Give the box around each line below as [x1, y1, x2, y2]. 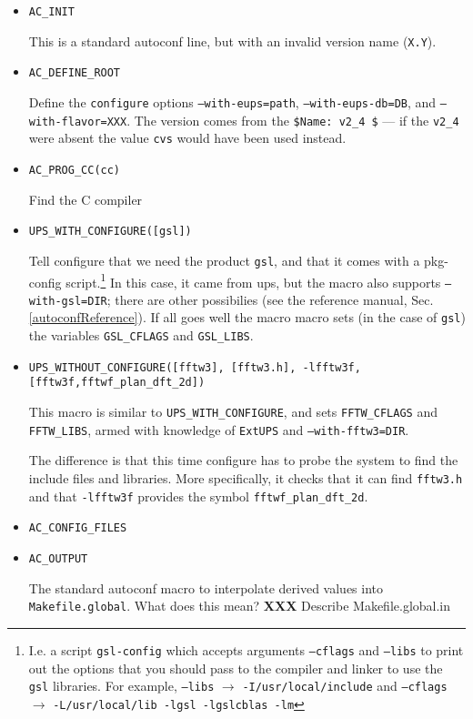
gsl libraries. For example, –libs [28, 676, 215, 695]
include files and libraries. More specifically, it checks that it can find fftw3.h [28, 469, 463, 487]
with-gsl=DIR [28, 294, 107, 308]
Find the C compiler [28, 189, 143, 208]
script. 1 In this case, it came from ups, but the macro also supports [65, 269, 441, 291]
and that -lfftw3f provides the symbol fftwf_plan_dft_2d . [28, 486, 368, 505]
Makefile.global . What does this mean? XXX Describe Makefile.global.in [28, 596, 451, 615]
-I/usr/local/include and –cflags [242, 676, 448, 695]
